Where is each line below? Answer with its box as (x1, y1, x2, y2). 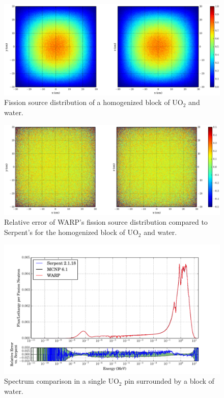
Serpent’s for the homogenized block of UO (4, 227, 138, 237)
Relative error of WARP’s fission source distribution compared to (4, 217, 208, 227)
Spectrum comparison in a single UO (4, 376, 119, 386)
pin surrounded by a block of (124, 376, 214, 386)
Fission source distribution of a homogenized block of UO (4, 97, 183, 108)
